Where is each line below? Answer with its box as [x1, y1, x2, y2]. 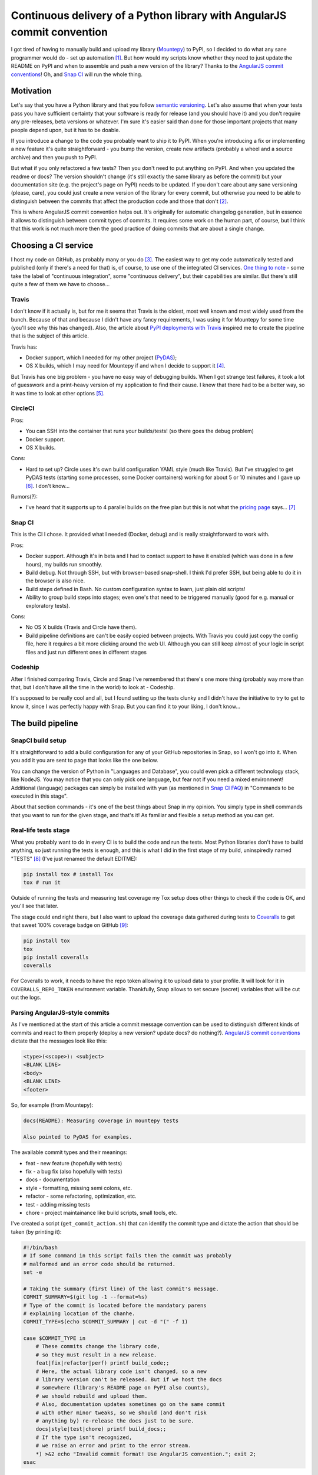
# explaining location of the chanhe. [23, 1310, 135, 1317]
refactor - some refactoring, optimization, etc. [25, 1192, 137, 1200]
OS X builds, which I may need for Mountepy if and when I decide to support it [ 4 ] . [25, 362, 226, 369]
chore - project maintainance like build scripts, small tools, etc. [25, 1209, 178, 1217]
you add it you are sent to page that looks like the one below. [11, 757, 158, 764]
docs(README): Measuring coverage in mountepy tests [23, 1117, 179, 1124]
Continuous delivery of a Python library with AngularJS [11, 9, 287, 22]
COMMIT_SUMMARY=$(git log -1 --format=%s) [23, 1294, 148, 1300]
